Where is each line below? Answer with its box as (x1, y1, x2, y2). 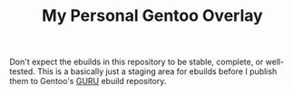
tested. (9, 66, 36, 77)
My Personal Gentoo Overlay (42, 5, 263, 26)
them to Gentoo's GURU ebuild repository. (9, 76, 167, 87)
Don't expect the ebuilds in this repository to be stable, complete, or (9, 56, 264, 68)
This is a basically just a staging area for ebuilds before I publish (37, 66, 278, 77)
